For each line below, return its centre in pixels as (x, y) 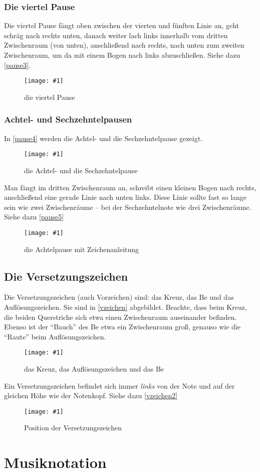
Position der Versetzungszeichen (73, 428)
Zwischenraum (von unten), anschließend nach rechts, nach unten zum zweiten (124, 45)
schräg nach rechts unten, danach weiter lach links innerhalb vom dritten (116, 35)
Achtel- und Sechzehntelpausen (68, 119)
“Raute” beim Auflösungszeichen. (55, 336)
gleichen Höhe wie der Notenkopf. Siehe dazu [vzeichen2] (91, 395)
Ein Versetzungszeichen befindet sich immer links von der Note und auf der (119, 385)
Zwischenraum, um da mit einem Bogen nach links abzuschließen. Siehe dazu (122, 55)
